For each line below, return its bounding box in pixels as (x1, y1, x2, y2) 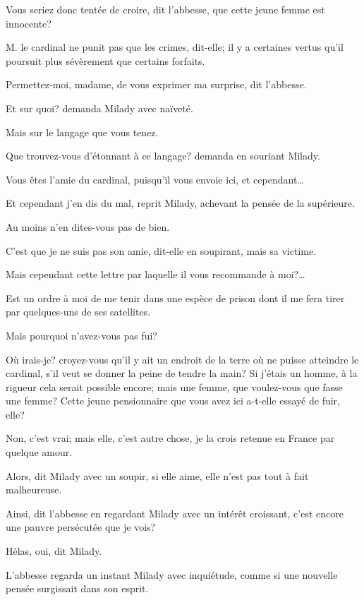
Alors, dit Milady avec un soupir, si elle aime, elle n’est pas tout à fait (6, 468, 309, 483)
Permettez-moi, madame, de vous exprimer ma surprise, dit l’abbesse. (6, 77, 307, 92)
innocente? (6, 16, 51, 30)
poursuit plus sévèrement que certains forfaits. (6, 53, 205, 68)
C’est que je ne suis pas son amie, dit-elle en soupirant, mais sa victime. (6, 243, 317, 258)
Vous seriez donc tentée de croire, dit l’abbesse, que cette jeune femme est (6, 2, 325, 16)
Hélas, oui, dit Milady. (6, 544, 102, 558)
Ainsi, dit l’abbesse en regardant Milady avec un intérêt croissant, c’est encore (6, 505, 344, 520)
